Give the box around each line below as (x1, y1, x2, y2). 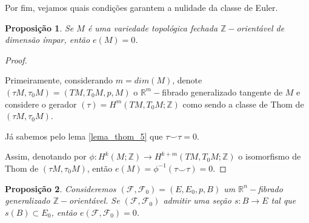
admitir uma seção (163, 194, 231, 207)
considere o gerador (5, 97, 77, 110)
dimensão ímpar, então (5, 33, 90, 46)
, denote (172, 74, 202, 86)
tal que (271, 194, 296, 207)
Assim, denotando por (5, 150, 87, 163)
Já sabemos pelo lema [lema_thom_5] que (5, 129, 163, 142)
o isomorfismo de (238, 150, 301, 163)
